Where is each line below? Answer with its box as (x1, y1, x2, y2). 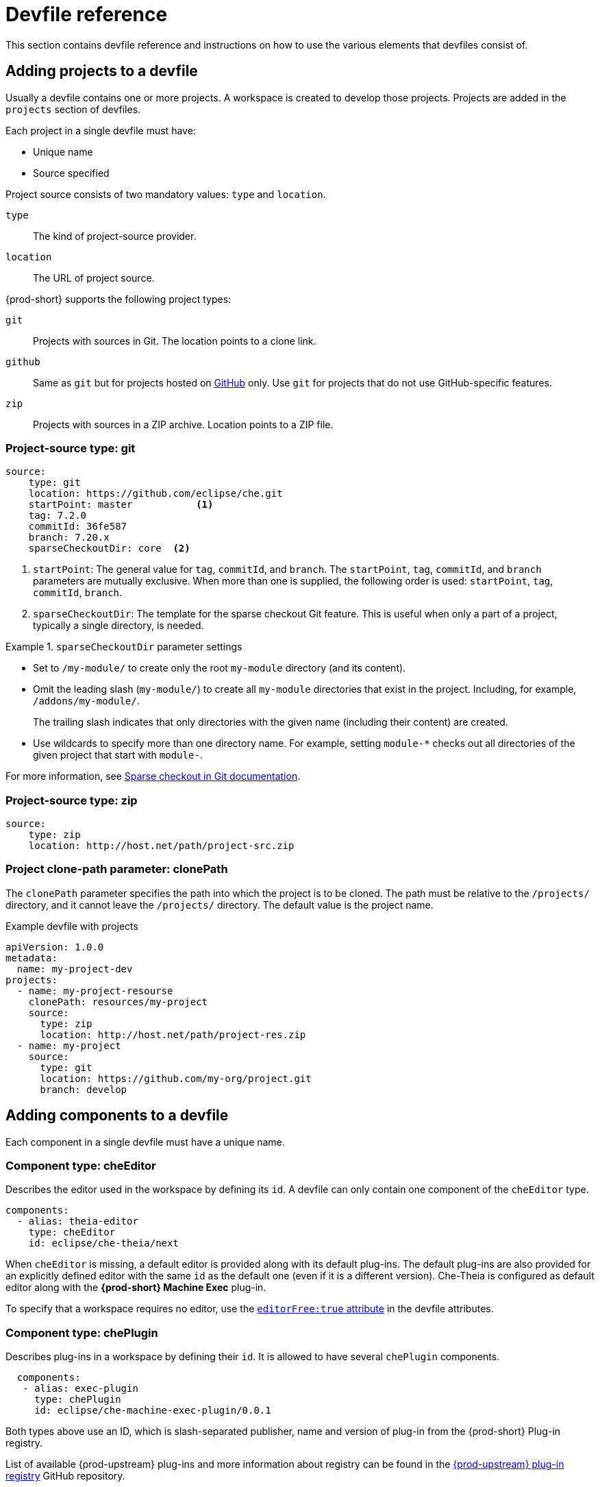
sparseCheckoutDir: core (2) (28, 543, 190, 554)
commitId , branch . (33, 587, 123, 599)
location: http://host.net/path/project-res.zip (40, 1029, 306, 1040)
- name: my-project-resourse (16, 985, 173, 996)
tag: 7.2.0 (28, 510, 87, 521)
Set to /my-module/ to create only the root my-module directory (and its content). (33, 662, 406, 674)
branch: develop (40, 1083, 127, 1095)
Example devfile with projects (5, 920, 138, 932)
